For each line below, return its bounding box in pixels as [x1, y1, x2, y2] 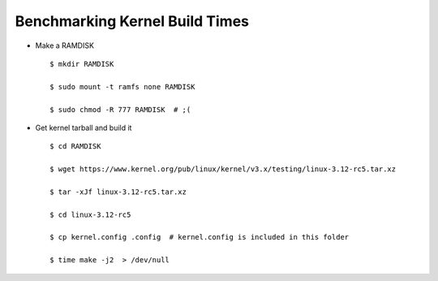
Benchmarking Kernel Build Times [15, 12, 250, 30]
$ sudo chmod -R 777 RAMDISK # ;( [49, 105, 191, 114]
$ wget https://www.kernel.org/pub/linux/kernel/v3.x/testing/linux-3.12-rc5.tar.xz [49, 165, 397, 174]
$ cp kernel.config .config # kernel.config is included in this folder [49, 232, 350, 242]
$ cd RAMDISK [49, 142, 101, 151]
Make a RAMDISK [35, 41, 95, 50]
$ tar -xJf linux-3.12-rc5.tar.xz [49, 187, 187, 197]
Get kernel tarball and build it [35, 123, 132, 132]
